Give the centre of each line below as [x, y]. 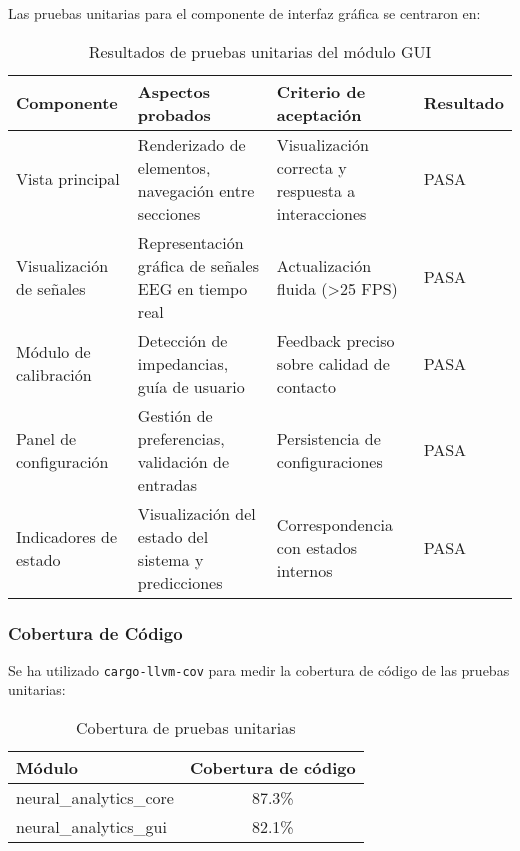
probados [174, 114]
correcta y [311, 167]
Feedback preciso [335, 340]
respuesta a [316, 190]
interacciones [321, 213]
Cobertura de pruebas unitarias [186, 728]
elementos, [174, 167]
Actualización [324, 265]
